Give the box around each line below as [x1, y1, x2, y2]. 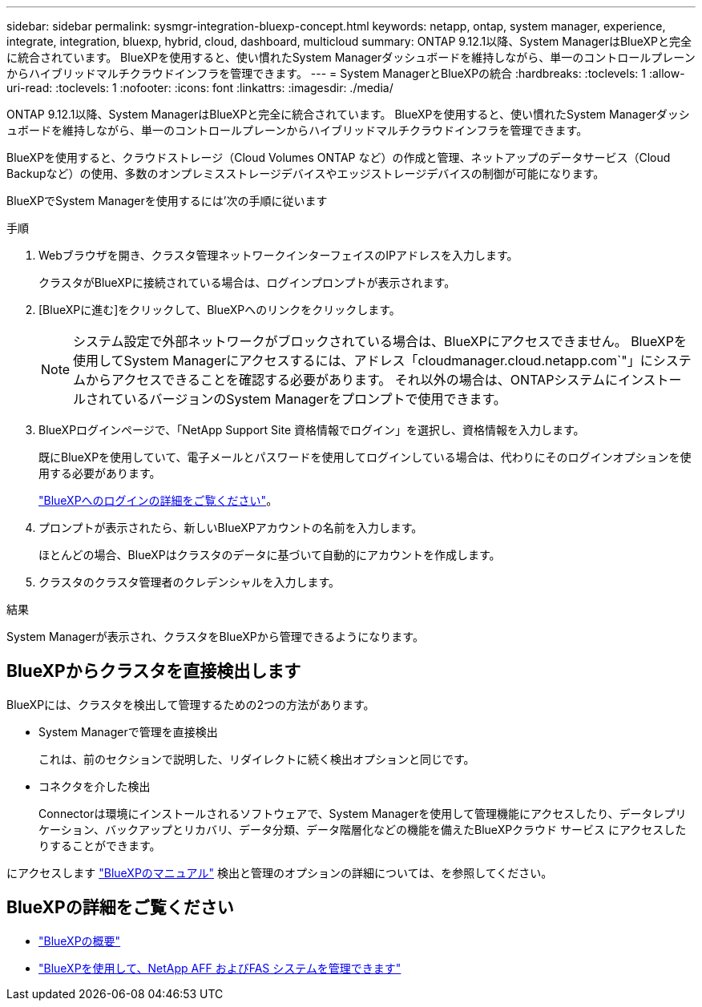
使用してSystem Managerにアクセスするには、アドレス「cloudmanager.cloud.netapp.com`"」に [73, 352, 653, 369]
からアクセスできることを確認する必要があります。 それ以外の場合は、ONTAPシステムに [86, 372, 618, 388]
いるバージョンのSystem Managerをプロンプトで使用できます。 [123, 391, 506, 407]
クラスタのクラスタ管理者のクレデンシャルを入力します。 [38, 575, 341, 589]
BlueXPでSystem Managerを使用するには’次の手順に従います [6, 194, 328, 207]
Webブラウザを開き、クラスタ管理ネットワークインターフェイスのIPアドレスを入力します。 [38, 248, 518, 262]
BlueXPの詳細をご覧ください [6, 897, 234, 918]
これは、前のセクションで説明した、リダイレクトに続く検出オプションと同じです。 [38, 751, 475, 766]
